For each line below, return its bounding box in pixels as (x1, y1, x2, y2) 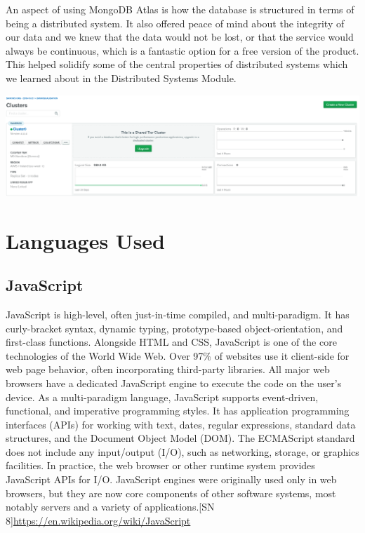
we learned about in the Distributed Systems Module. (6, 70, 237, 85)
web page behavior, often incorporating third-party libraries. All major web (6, 362, 330, 377)
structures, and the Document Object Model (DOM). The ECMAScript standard (6, 431, 355, 445)
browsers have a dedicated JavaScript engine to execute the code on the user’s (6, 375, 342, 390)
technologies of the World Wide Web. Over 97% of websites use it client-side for (6, 348, 350, 363)
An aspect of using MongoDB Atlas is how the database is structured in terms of (6, 2, 354, 16)
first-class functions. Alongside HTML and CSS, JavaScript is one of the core (6, 335, 337, 349)
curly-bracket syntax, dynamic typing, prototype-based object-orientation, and (6, 321, 343, 335)
